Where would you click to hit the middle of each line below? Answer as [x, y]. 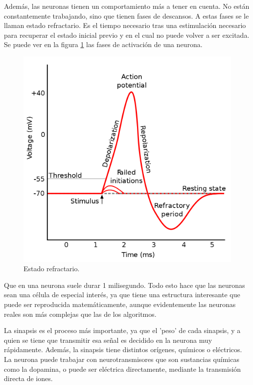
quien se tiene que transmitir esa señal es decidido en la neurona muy [108, 340]
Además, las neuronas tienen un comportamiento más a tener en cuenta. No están [127, 6]
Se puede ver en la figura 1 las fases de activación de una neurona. [103, 44]
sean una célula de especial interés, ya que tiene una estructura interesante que [122, 295]
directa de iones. [28, 378]
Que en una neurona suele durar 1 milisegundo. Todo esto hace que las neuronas [125, 285]
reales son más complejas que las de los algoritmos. [80, 314]
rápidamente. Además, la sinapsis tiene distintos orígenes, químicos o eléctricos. [123, 349]
